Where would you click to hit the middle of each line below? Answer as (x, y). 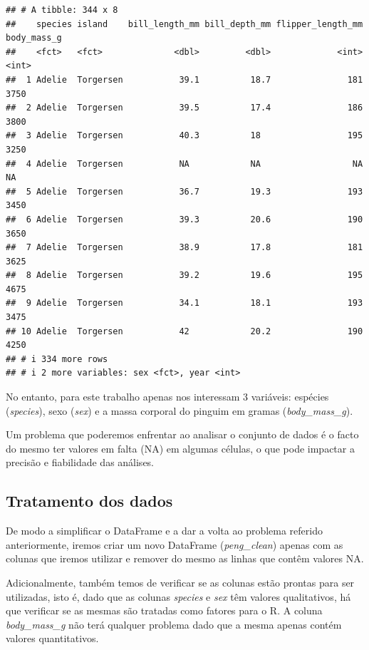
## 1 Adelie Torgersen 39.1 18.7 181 (184, 79)
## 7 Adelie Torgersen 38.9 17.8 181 (184, 248)
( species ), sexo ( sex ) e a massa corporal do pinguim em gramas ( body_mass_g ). (180, 410)
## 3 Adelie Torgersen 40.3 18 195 (184, 136)
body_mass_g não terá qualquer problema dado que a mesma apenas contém (174, 624)
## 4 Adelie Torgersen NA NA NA (184, 164)
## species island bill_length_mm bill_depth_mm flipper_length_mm (184, 24)
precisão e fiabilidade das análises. (80, 462)
